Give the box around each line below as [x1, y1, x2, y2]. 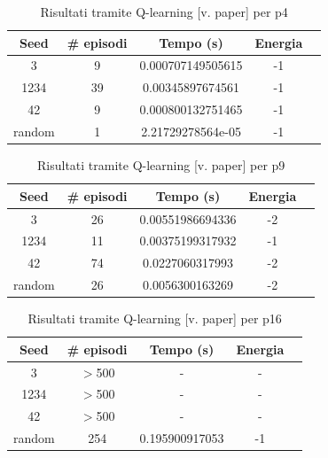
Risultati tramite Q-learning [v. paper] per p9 [37, 156, 285, 175]
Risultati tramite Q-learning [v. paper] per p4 [40, 3, 288, 20]
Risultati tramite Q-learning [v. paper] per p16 [27, 309, 282, 328]
